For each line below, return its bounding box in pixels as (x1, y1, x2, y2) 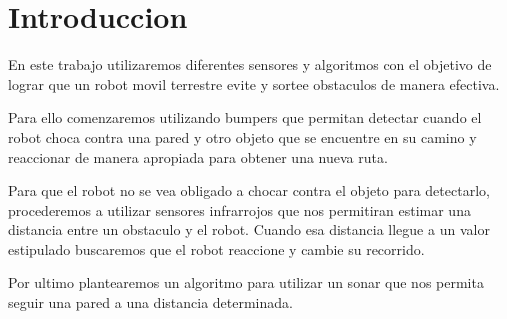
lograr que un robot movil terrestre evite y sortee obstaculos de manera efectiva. (8, 73, 500, 94)
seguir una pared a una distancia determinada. (8, 292, 293, 313)
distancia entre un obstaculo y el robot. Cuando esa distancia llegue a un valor (8, 219, 490, 240)
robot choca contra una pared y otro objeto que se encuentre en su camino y (8, 126, 477, 147)
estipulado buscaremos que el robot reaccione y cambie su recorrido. (8, 238, 425, 259)
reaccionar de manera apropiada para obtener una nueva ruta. (8, 146, 388, 167)
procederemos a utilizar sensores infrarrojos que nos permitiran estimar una (8, 199, 471, 220)
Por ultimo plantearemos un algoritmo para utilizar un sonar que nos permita (8, 272, 484, 293)
